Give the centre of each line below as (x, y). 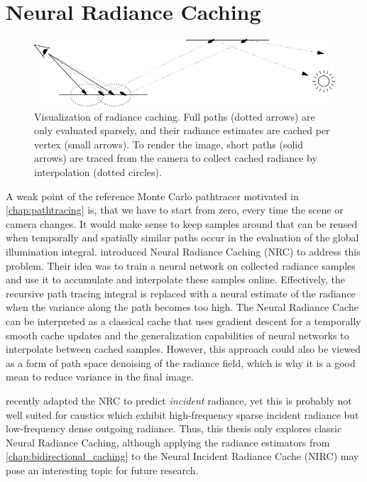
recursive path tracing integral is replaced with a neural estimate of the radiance (181, 293)
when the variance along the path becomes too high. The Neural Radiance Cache (182, 307)
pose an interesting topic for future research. (102, 470)
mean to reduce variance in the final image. (100, 377)
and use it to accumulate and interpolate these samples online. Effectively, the (176, 279)
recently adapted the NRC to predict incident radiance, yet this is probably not (179, 400)
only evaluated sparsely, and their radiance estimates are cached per (182, 130)
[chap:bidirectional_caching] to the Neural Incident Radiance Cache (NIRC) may (182, 456)
